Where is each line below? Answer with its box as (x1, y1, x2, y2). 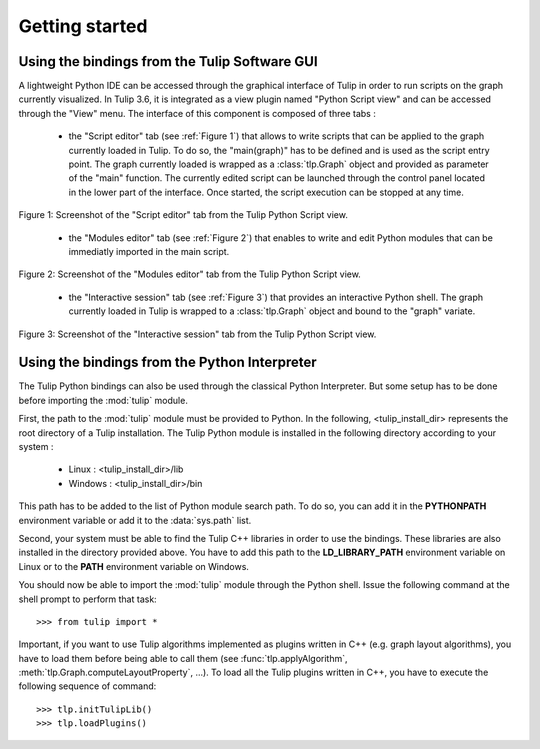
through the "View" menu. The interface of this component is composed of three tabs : (18, 107, 377, 119)
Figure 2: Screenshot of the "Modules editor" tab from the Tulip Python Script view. (18, 268, 362, 280)
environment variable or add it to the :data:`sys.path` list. (18, 514, 252, 526)
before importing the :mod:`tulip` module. (18, 394, 189, 406)
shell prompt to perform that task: (18, 593, 157, 605)
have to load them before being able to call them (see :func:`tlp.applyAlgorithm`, (18, 652, 349, 664)
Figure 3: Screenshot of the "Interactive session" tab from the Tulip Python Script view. (18, 328, 377, 340)
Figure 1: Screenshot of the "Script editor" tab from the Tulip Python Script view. (18, 209, 349, 221)
